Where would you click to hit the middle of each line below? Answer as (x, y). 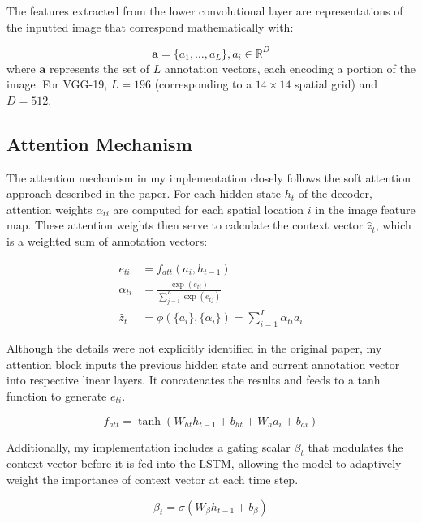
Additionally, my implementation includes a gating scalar (149, 446)
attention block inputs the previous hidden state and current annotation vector (203, 364)
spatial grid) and (336, 84)
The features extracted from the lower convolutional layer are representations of (205, 11)
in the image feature (365, 209)
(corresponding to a (203, 84)
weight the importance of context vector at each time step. (153, 479)
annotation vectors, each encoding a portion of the (290, 68)
